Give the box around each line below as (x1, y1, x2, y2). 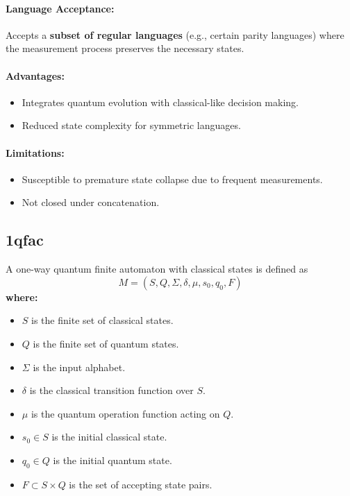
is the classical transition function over (29, 383, 194, 397)
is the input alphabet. (33, 359, 126, 374)
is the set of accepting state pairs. (69, 477, 212, 491)
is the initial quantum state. (53, 452, 172, 467)
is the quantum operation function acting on (31, 406, 220, 420)
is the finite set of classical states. (31, 313, 174, 327)
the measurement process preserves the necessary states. (6, 41, 244, 55)
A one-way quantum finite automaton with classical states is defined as (6, 262, 308, 276)
